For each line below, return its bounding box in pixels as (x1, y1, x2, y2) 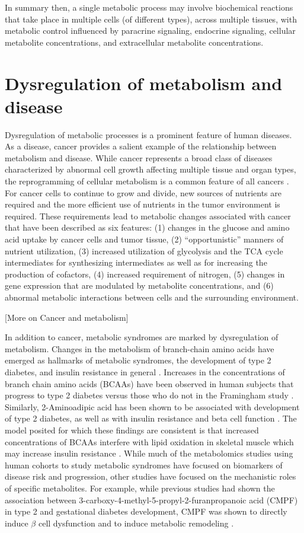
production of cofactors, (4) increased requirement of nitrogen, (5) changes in (5, 267, 285, 280)
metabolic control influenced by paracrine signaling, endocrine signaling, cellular (5, 24, 296, 37)
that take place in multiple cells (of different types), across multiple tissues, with (5, 12, 297, 25)
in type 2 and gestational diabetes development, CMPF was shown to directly (5, 505, 287, 518)
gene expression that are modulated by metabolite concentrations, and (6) (5, 279, 274, 292)
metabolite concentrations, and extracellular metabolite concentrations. (5, 36, 264, 48)
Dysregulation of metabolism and (5, 71, 283, 95)
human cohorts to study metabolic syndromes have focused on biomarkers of (5, 458, 283, 471)
